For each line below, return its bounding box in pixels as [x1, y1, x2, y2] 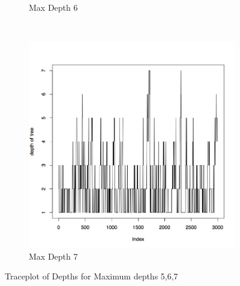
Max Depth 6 [29, 1, 78, 13]
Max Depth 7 [29, 250, 78, 262]
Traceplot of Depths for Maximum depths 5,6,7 [5, 270, 178, 282]
